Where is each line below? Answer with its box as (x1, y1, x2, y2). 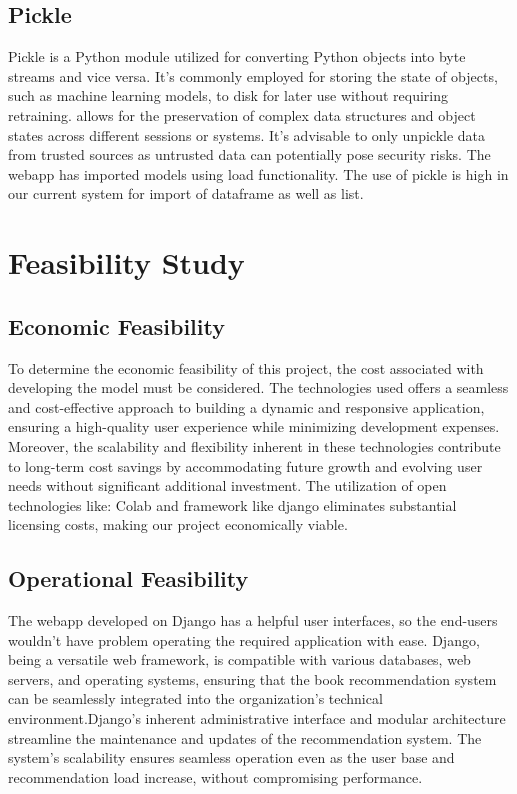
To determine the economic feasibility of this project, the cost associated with (8, 357, 484, 378)
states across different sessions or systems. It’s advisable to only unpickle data (8, 124, 486, 145)
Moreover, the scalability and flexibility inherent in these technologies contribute (8, 435, 501, 456)
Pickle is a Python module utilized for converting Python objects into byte (8, 46, 466, 67)
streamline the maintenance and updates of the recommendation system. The (8, 727, 482, 748)
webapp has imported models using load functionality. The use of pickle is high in (8, 163, 509, 184)
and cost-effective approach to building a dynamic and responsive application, (8, 396, 485, 417)
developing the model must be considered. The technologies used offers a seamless (8, 377, 509, 398)
